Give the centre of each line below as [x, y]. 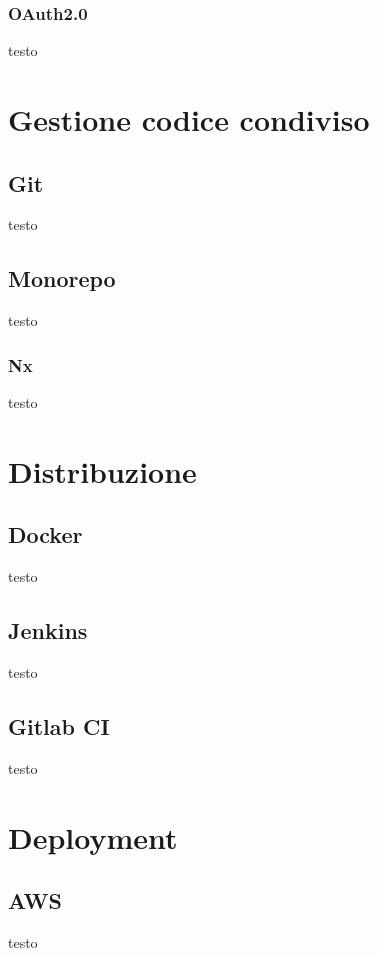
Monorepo [62, 278]
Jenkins [48, 630]
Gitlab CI [59, 725]
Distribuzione [102, 470]
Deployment [93, 836]
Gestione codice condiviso [189, 119]
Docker [45, 534]
